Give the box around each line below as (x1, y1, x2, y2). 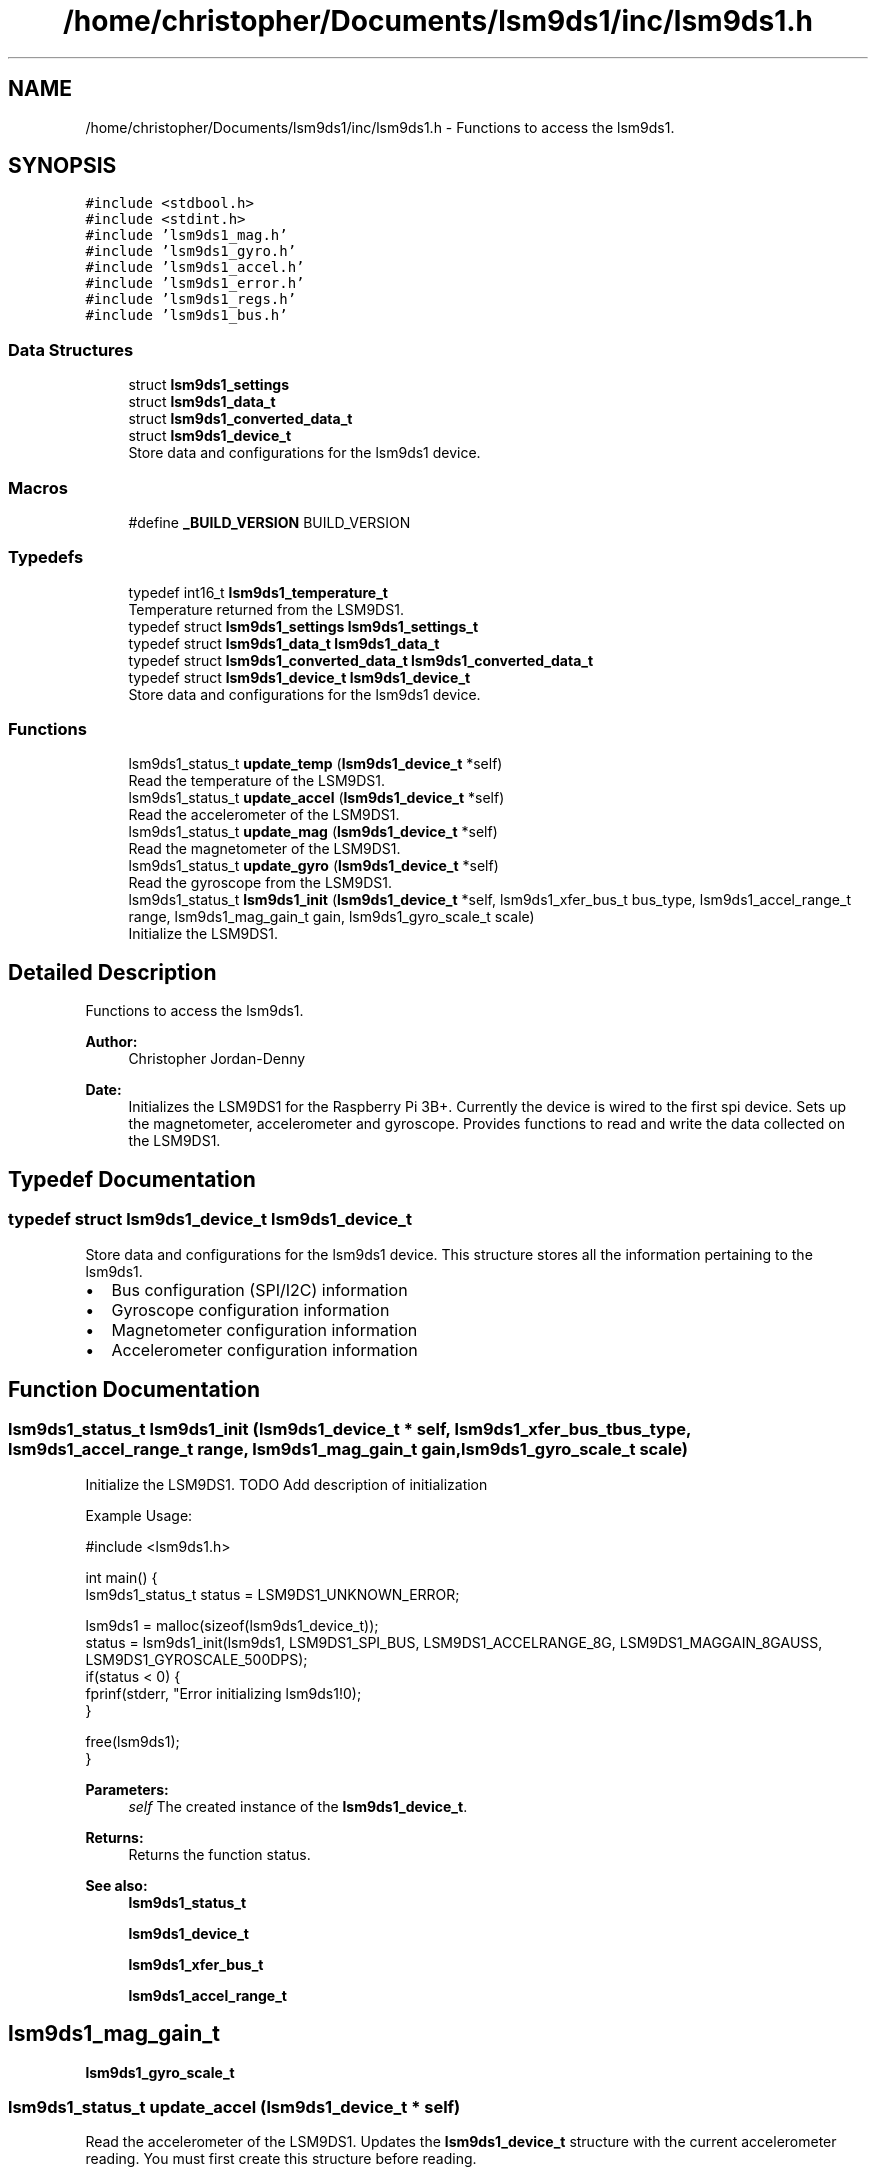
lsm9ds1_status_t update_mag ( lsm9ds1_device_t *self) (128, 823, 498, 841)
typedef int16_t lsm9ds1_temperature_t (128, 583, 388, 601)
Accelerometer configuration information (111, 1339, 418, 1360)
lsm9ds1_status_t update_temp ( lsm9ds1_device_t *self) (128, 755, 503, 773)
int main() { (85, 1568, 158, 1586)
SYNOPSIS (8, 153, 117, 179)
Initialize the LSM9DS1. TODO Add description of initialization (85, 1475, 488, 1493)
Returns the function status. (128, 1845, 311, 1863)
